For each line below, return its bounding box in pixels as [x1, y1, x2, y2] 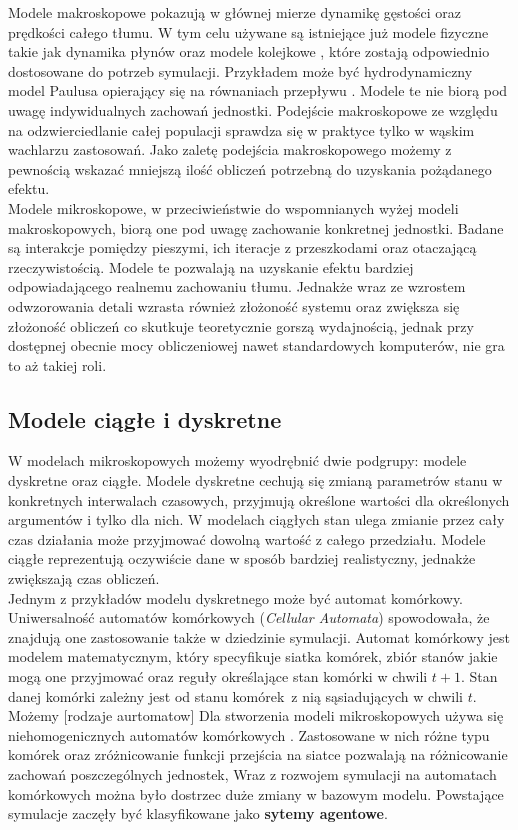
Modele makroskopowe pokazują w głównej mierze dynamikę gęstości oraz [8, 2, 461, 22]
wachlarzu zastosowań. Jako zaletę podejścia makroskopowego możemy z [8, 139, 452, 160]
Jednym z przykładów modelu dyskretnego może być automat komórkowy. [8, 587, 464, 608]
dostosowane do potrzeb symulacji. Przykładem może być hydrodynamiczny [8, 60, 473, 81]
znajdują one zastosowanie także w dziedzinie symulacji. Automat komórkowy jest [8, 626, 510, 647]
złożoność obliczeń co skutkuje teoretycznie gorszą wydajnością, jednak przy [8, 315, 474, 336]
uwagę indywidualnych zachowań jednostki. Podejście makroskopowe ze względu [8, 99, 498, 120]
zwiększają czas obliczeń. [8, 568, 160, 589]
